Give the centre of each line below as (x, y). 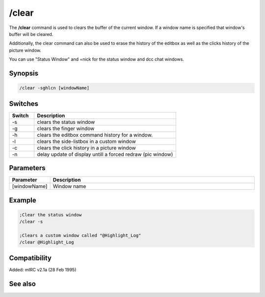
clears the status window (66, 122)
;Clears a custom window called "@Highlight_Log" (80, 235)
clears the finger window (66, 128)
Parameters (27, 168)
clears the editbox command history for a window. (95, 135)
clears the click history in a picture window (86, 148)
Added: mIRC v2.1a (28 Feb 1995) (43, 269)
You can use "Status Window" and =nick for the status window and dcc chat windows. (96, 59)
